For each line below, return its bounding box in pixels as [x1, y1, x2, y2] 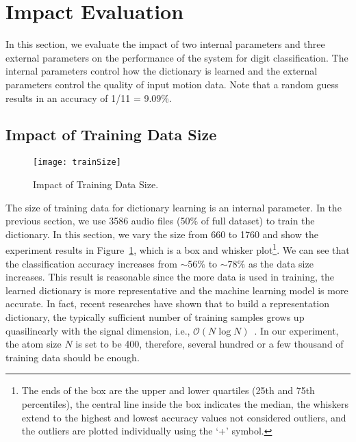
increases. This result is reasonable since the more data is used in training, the [5, 270, 334, 284]
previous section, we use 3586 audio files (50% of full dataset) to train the [5, 213, 315, 228]
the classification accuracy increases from [5, 256, 177, 270]
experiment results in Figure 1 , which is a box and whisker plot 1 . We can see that [5, 241, 350, 257]
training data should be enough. [5, 350, 140, 364]
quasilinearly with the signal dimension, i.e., [5, 323, 190, 337]
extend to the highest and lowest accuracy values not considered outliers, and [21, 410, 346, 424]
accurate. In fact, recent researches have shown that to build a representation [5, 296, 330, 311]
